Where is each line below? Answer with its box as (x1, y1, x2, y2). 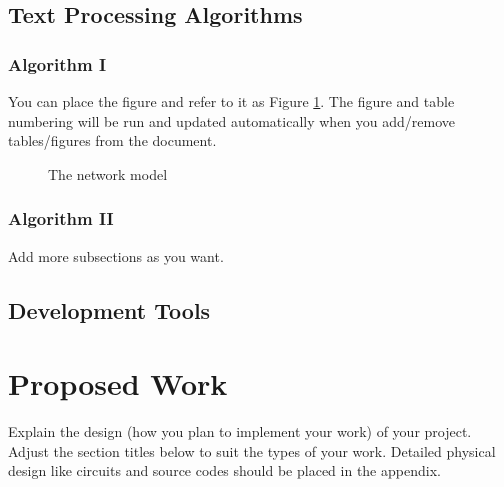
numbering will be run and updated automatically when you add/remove (8, 110, 456, 131)
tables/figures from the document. (8, 130, 217, 151)
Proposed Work (8, 363, 228, 404)
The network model (48, 163, 168, 184)
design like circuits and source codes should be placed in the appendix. (8, 460, 441, 481)
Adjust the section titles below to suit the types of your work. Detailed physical (8, 440, 496, 461)
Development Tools (8, 294, 211, 325)
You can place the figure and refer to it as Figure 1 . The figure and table (8, 91, 455, 111)
